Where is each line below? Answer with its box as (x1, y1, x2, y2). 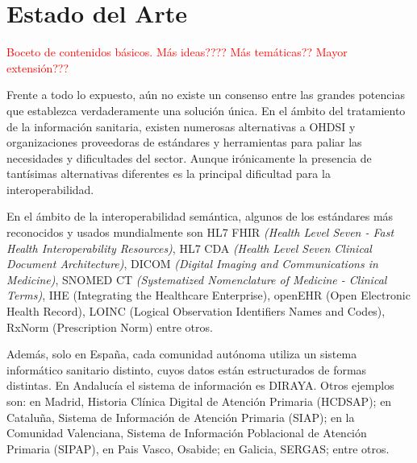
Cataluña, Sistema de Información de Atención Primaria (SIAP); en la (6, 408, 355, 425)
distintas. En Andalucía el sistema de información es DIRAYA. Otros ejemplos (6, 377, 394, 394)
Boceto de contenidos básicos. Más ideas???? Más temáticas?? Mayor (6, 43, 348, 60)
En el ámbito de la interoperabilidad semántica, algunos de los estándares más (6, 208, 394, 225)
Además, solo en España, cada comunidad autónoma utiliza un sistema (6, 345, 357, 362)
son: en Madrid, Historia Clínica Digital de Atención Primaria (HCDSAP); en (6, 393, 392, 409)
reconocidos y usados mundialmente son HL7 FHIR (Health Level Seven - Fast (6, 224, 394, 241)
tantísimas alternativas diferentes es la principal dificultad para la (6, 165, 331, 182)
